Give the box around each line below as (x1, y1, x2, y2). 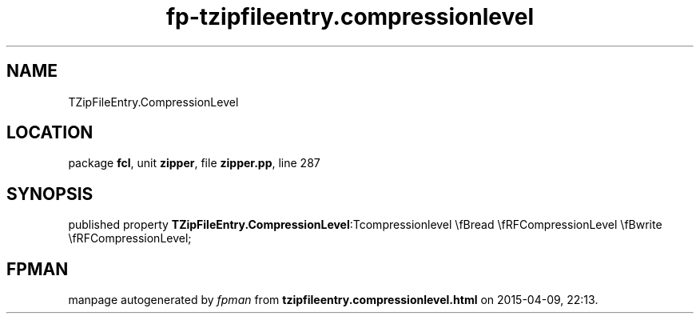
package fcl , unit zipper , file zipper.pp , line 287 (68, 156, 320, 170)
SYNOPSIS (6, 183, 93, 204)
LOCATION (6, 122, 93, 143)
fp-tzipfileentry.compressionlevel (165, 3, 535, 30)
